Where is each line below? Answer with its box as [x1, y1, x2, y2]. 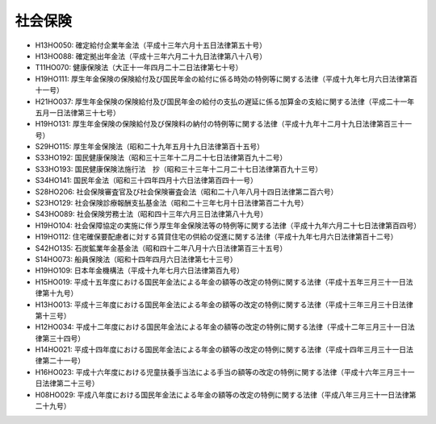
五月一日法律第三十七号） [35, 107, 120, 117]
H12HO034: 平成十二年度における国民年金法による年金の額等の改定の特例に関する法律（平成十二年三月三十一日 [35, 322, 408, 332]
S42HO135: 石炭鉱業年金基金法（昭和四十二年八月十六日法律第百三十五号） [35, 243, 287, 253]
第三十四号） [41, 333, 85, 343]
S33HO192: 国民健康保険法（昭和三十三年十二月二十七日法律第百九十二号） [35, 153, 287, 163]
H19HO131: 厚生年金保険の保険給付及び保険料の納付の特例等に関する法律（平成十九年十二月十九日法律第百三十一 [35, 119, 412, 129]
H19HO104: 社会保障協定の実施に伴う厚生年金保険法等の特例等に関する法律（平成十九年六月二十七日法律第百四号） [35, 220, 421, 230]
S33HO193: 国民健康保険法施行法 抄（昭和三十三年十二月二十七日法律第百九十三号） [35, 164, 323, 173]
